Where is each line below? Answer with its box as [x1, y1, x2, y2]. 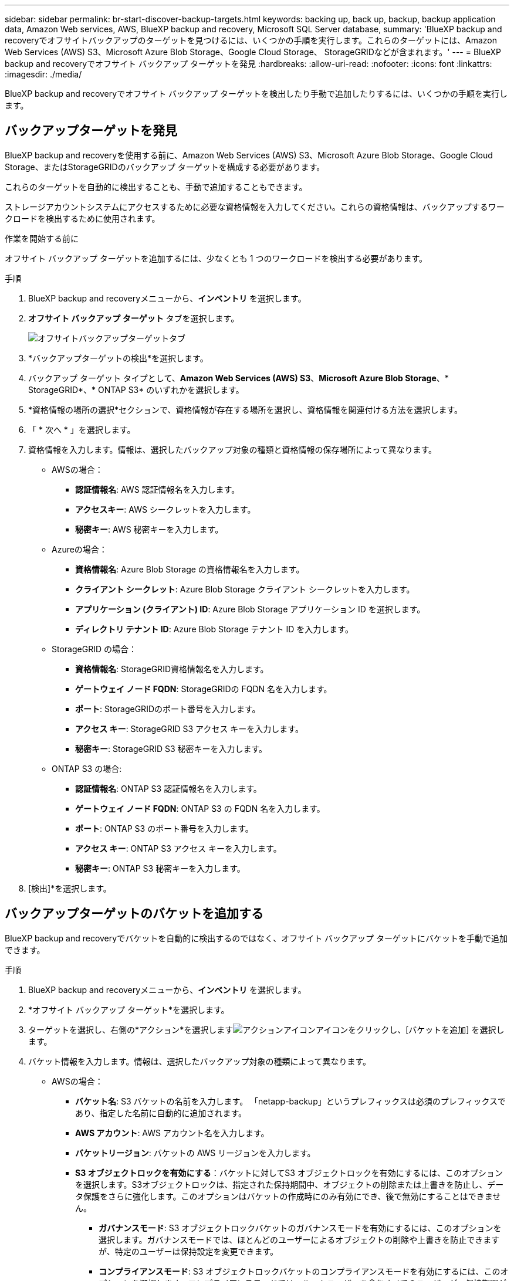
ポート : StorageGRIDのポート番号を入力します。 [75, 703, 261, 714]
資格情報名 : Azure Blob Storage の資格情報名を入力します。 [75, 564, 305, 574]
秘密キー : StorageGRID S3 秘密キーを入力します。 [75, 743, 268, 754]
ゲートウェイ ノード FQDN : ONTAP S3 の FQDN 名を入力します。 [75, 803, 325, 814]
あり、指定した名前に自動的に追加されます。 [75, 1107, 247, 1118]
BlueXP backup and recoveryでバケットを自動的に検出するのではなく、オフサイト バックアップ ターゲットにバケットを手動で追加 [5, 933, 508, 943]
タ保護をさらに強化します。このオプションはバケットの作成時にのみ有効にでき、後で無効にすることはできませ [75, 1191, 501, 1201]
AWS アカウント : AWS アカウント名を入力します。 [75, 1127, 269, 1138]
